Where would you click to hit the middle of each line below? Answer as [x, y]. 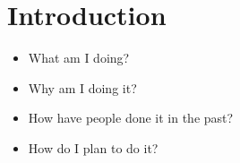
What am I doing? [79, 58]
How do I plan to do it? [93, 147]
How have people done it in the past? [131, 118]
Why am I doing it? [82, 87]
